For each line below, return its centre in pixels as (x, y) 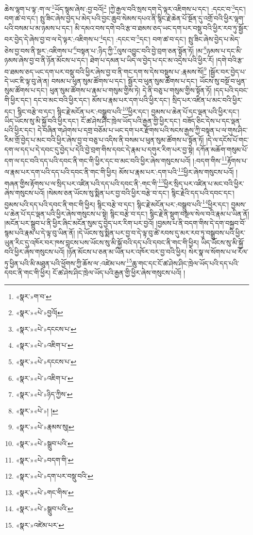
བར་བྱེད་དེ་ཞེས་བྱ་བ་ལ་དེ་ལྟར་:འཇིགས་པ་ (52, 39)
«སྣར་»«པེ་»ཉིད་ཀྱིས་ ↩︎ (44, 394)
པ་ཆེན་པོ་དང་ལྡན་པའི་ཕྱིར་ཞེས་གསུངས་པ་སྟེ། (56, 213)
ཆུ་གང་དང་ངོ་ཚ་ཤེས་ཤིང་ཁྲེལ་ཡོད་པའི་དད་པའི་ (186, 263)
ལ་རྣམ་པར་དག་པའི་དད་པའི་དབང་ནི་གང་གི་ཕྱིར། (61, 172)
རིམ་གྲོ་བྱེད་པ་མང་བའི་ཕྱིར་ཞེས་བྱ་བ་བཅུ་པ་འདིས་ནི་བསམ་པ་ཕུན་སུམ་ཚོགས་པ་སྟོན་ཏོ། (104, 140)
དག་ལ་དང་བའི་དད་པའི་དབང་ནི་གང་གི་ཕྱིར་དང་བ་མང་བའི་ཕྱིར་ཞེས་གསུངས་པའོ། (98, 160)
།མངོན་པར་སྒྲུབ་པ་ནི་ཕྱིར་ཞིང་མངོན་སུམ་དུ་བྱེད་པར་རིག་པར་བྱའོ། (79, 223)
